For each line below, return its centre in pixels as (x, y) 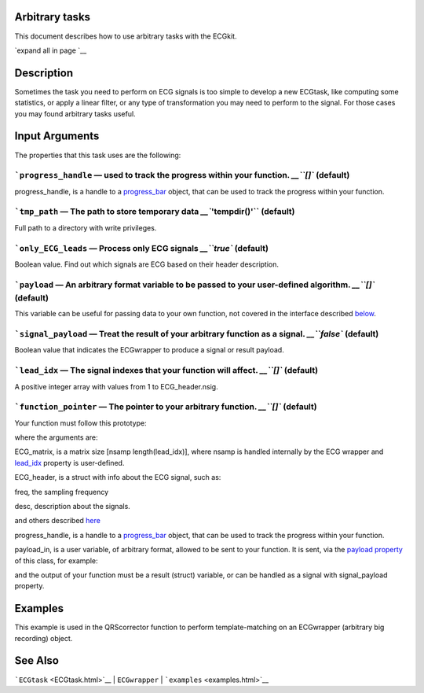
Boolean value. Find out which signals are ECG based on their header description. (146, 264)
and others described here (58, 521)
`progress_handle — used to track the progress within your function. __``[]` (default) (182, 175)
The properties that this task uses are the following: (98, 155)
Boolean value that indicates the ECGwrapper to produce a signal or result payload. (149, 350)
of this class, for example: (56, 560)
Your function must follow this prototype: (80, 423)
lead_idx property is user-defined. (69, 463)
